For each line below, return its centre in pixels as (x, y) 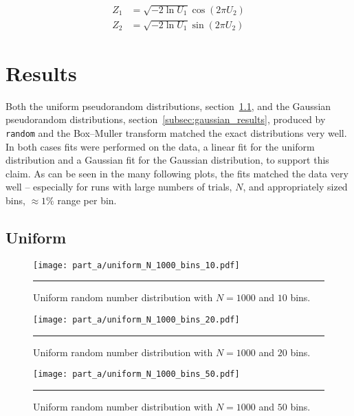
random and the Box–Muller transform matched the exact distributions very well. (176, 132)
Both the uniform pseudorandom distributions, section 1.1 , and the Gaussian (168, 106)
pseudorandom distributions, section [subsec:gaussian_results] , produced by (166, 119)
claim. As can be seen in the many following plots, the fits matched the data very (177, 173)
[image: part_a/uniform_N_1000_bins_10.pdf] (136, 265)
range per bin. (87, 200)
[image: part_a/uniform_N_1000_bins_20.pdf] (136, 320)
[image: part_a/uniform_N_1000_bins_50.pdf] (136, 374)
